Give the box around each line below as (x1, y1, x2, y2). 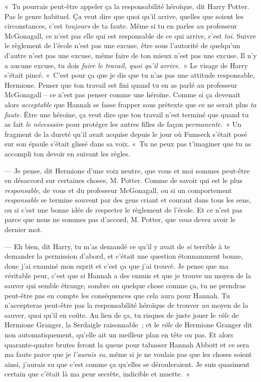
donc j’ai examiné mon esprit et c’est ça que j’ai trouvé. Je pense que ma (5, 260, 228, 271)
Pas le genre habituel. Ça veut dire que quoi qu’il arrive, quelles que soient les (5, 11, 244, 21)
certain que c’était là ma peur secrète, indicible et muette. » (5, 368, 190, 379)
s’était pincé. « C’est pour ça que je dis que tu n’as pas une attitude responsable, (5, 70, 255, 80)
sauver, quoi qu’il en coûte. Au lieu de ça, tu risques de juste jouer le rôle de (5, 309, 239, 320)
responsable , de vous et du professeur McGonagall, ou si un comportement (5, 184, 232, 195)
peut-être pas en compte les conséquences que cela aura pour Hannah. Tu (5, 290, 230, 300)
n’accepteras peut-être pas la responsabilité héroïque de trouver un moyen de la (5, 300, 248, 310)
